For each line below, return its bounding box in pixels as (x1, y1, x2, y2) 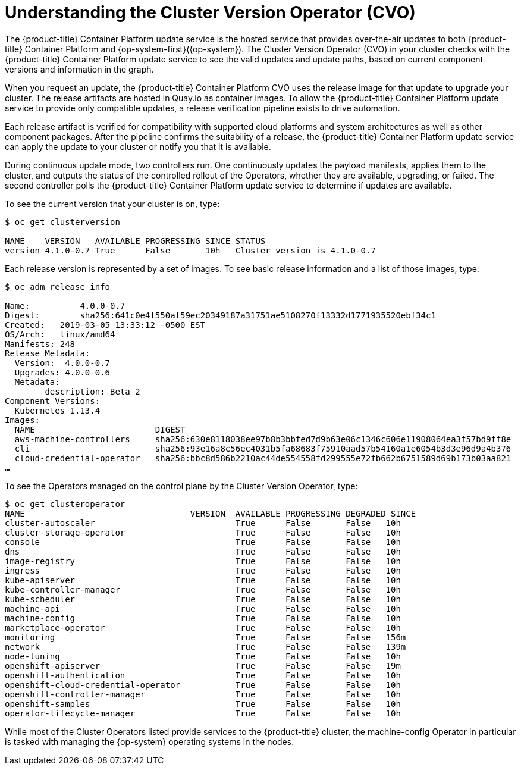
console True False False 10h (5, 537, 401, 547)
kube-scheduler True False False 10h (5, 594, 401, 604)
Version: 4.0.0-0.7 (14, 358, 111, 368)
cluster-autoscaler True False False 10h (5, 518, 401, 528)
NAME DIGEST (14, 424, 186, 434)
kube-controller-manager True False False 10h (5, 584, 401, 594)
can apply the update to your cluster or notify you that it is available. (5, 141, 271, 152)
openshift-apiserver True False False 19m (5, 661, 401, 671)
